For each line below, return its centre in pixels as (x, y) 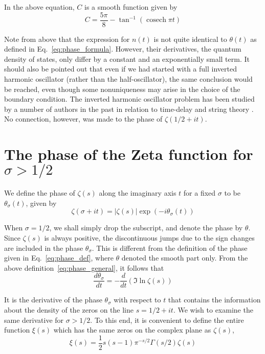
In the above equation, (39, 7)
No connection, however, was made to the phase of (83, 119)
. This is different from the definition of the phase (170, 247)
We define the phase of (40, 193)
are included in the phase (44, 247)
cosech (156, 20)
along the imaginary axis (138, 193)
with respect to (137, 300)
